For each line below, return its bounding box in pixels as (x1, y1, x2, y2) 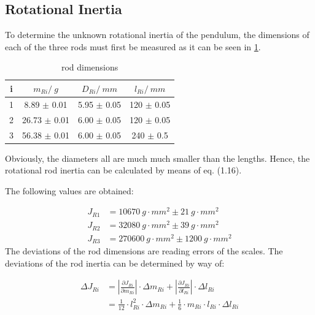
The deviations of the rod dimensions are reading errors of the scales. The (5, 245, 283, 257)
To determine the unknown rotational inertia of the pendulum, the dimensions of (5, 28, 309, 41)
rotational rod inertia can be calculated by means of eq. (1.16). (5, 164, 242, 176)
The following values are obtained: (5, 184, 134, 197)
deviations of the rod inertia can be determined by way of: (5, 256, 225, 269)
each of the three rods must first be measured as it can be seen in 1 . (5, 40, 261, 53)
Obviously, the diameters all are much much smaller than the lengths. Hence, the (5, 151, 310, 164)
